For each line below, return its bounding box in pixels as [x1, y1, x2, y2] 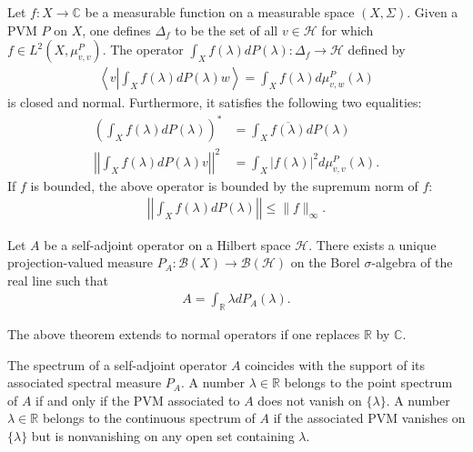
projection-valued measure [7, 253, 153, 272]
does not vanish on [257, 390, 362, 409]
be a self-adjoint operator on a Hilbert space [44, 235, 291, 254]
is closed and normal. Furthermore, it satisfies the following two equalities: [7, 93, 422, 112]
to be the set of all [175, 20, 278, 39]
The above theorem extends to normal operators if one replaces [7, 325, 360, 344]
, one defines [82, 20, 151, 39]
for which [321, 20, 374, 39]
